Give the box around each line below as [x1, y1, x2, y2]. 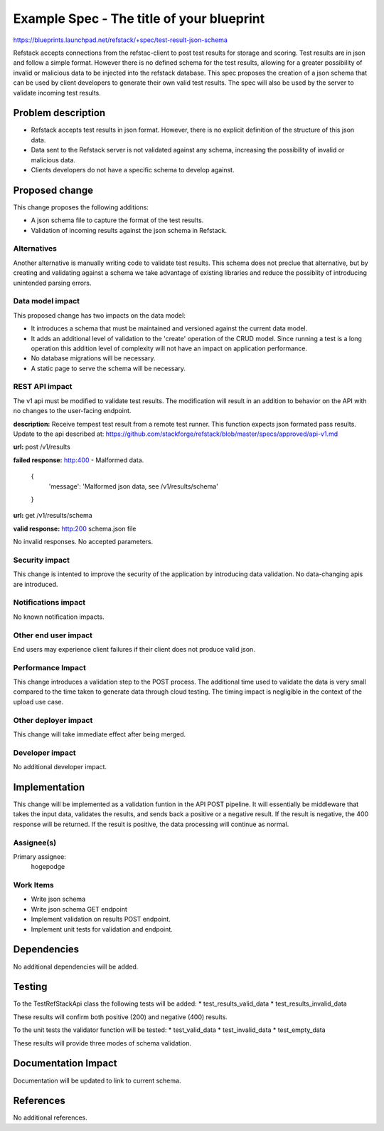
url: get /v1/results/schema [13, 511, 92, 520]
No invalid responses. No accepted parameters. [13, 538, 154, 546]
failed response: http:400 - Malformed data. [13, 456, 144, 464]
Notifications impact [13, 598, 85, 608]
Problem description [13, 107, 106, 119]
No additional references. [13, 1113, 88, 1122]
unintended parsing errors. [13, 278, 92, 287]
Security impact [13, 555, 70, 565]
